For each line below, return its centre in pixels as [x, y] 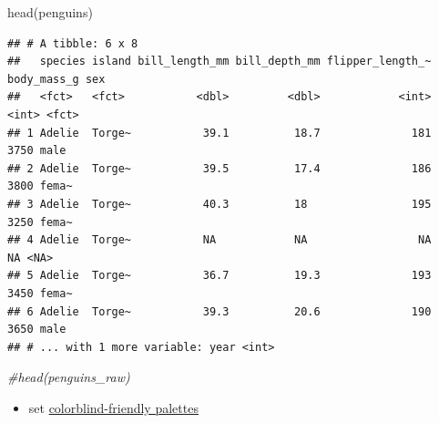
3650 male [37, 330]
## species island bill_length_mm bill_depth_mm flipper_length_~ [219, 62]
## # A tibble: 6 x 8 [73, 43]
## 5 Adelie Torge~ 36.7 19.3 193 [219, 276]
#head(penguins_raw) [69, 377]
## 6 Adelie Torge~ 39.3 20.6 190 [219, 311]
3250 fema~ [40, 222]
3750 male [37, 151]
